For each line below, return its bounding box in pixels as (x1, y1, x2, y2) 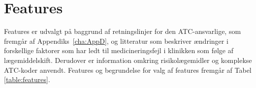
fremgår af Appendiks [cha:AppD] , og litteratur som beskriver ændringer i (4, 35, 228, 46)
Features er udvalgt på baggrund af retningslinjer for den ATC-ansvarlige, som (4, 26, 241, 36)
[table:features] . (4, 74, 50, 85)
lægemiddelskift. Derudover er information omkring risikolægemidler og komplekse (4, 55, 252, 65)
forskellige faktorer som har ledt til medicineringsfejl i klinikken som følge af (4, 45, 234, 56)
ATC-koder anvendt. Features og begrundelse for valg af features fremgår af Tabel (4, 64, 252, 75)
